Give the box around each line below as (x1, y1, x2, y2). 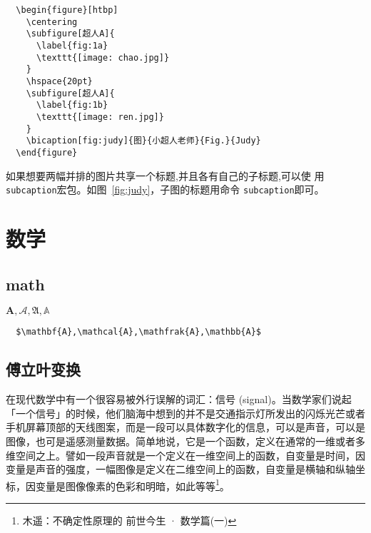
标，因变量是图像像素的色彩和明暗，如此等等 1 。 (6, 476, 230, 493)
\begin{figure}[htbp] (16, 5, 118, 15)
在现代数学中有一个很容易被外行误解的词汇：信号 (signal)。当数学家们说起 (6, 392, 352, 407)
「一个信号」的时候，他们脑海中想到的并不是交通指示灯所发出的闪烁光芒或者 (6, 405, 365, 420)
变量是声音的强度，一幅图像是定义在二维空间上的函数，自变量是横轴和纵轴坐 (6, 462, 365, 477)
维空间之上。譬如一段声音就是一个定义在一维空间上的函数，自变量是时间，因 (6, 447, 365, 462)
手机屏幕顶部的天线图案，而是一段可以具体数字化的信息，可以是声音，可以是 (6, 420, 365, 435)
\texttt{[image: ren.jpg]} (36, 111, 164, 122)
